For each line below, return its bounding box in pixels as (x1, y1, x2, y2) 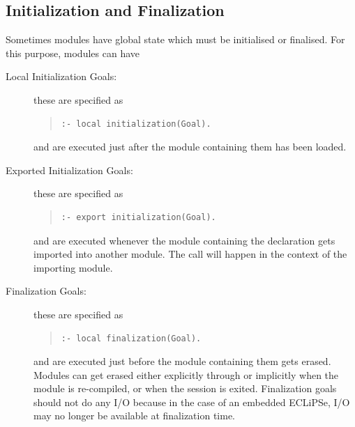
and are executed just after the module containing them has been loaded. (33, 139, 347, 154)
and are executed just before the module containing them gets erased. (33, 354, 331, 368)
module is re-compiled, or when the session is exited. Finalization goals (33, 381, 337, 396)
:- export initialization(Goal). (61, 212, 216, 222)
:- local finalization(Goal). (61, 333, 202, 343)
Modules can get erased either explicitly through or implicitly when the (33, 367, 339, 382)
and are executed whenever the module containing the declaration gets (33, 233, 335, 247)
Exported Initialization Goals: (6, 162, 133, 177)
